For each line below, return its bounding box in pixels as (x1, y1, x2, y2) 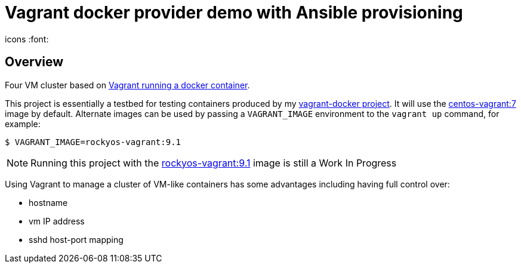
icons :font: (5, 33, 49, 44)
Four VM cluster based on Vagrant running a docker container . (5, 79, 250, 90)
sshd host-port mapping (29, 234, 124, 245)
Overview (5, 54, 64, 70)
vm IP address (29, 215, 85, 226)
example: (5, 118, 41, 129)
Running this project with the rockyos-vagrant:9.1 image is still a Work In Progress (30, 156, 397, 169)
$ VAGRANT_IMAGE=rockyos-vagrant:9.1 (5, 137, 181, 147)
